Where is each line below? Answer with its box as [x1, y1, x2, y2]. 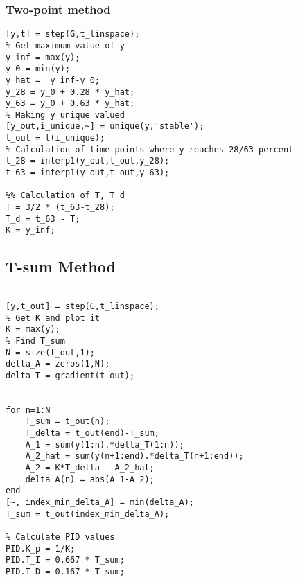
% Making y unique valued [6, 109, 125, 120]
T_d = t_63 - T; [6, 213, 80, 224]
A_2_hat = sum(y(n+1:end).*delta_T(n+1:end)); [25, 451, 244, 461]
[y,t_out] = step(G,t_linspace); [6, 301, 159, 311]
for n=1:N [6, 405, 51, 415]
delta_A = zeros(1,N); [6, 359, 110, 369]
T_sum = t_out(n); [25, 416, 110, 427]
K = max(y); [6, 324, 60, 335]
